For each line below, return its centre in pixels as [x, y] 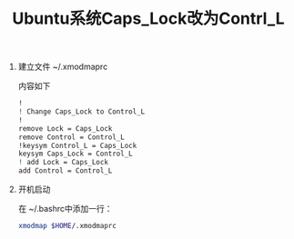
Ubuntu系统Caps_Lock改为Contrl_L [148, 19]
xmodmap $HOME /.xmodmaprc [67, 226]
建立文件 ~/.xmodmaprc [63, 67]
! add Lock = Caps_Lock [63, 163]
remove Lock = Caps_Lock [65, 128]
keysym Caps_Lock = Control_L [76, 154]
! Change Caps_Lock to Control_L [81, 112]
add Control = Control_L [65, 171]
